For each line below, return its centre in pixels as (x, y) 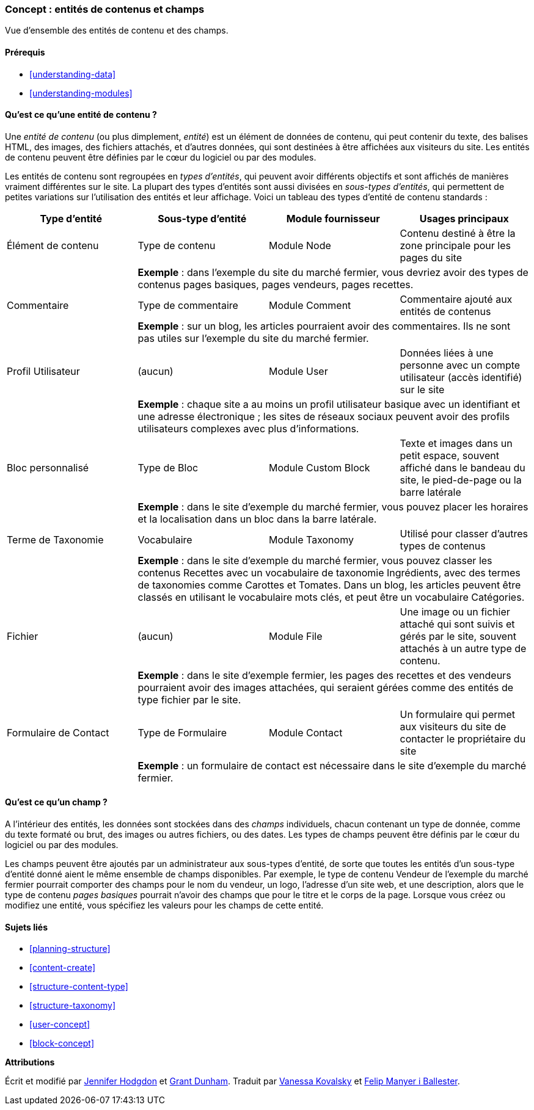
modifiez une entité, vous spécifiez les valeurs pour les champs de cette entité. (164, 905)
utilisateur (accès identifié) (461, 377)
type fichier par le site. (189, 699)
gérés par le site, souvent (458, 636)
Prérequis (25, 52)
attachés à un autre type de (463, 648)
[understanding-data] (73, 74)
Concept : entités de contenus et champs (105, 9)
